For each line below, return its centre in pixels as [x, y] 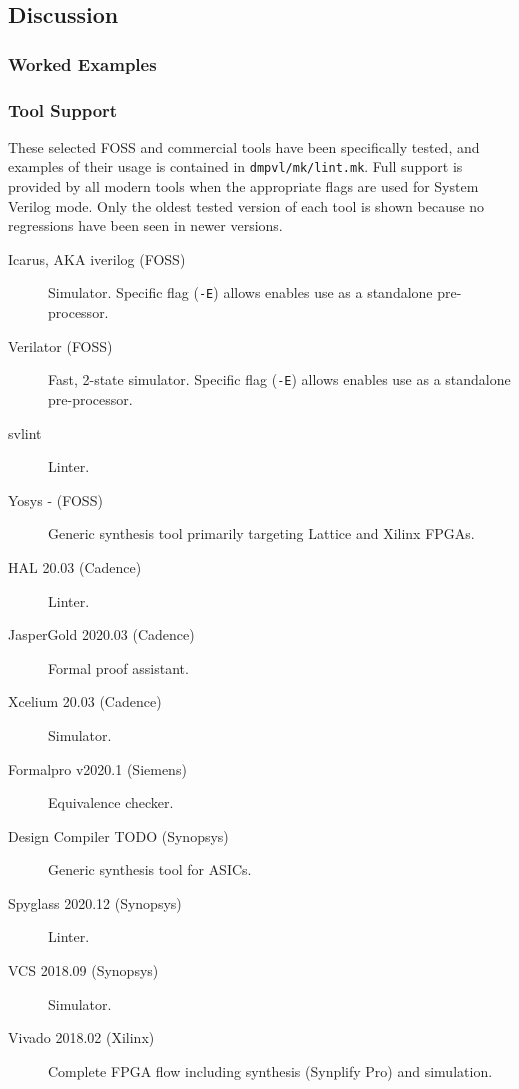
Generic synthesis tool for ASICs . [150, 869]
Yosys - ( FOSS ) [55, 499]
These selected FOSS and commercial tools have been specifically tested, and [244, 146]
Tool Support [63, 109]
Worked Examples [82, 63]
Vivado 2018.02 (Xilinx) [81, 1037]
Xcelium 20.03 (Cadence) [85, 701]
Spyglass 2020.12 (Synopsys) [95, 902]
